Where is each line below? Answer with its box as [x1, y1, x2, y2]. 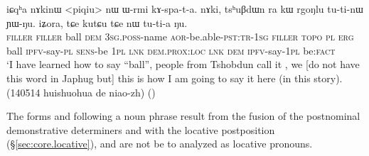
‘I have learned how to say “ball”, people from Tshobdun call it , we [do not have [6, 57, 360, 72]
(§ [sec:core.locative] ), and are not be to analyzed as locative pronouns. [6, 136, 313, 151]
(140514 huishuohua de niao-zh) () [6, 84, 156, 99]
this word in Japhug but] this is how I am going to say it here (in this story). [6, 70, 343, 85]
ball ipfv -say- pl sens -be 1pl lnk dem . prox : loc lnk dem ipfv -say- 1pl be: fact [6, 43, 336, 57]
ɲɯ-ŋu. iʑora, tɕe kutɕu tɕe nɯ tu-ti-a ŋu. [6, 15, 188, 30]
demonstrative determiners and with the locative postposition [6, 122, 275, 137]
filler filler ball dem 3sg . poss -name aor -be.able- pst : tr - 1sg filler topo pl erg [6, 29, 354, 44]
